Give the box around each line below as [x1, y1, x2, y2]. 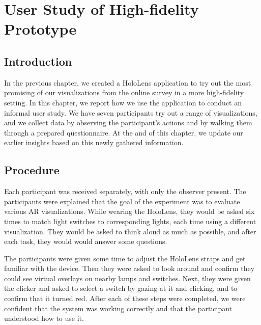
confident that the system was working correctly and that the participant [4, 303, 232, 313]
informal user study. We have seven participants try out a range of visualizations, [4, 107, 257, 118]
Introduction [4, 53, 72, 69]
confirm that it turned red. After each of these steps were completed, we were [4, 293, 246, 304]
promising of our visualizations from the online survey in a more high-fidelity [4, 87, 244, 98]
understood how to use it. [4, 313, 84, 323]
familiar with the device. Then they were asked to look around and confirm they [4, 263, 255, 274]
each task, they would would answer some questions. [4, 236, 167, 247]
